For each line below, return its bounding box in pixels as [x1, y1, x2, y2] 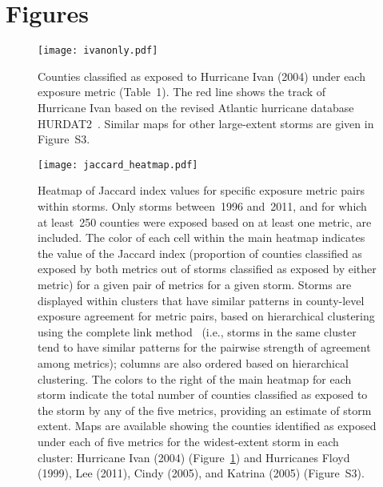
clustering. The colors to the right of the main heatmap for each [38, 370, 352, 387]
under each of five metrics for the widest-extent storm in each [38, 433, 339, 449]
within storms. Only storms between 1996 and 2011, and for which [38, 198, 367, 214]
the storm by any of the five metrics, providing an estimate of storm [38, 401, 372, 418]
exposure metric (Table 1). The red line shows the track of [38, 83, 326, 100]
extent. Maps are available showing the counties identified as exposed [38, 417, 377, 434]
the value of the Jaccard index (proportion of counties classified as [38, 244, 362, 261]
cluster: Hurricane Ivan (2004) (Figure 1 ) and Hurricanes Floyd [38, 449, 350, 465]
